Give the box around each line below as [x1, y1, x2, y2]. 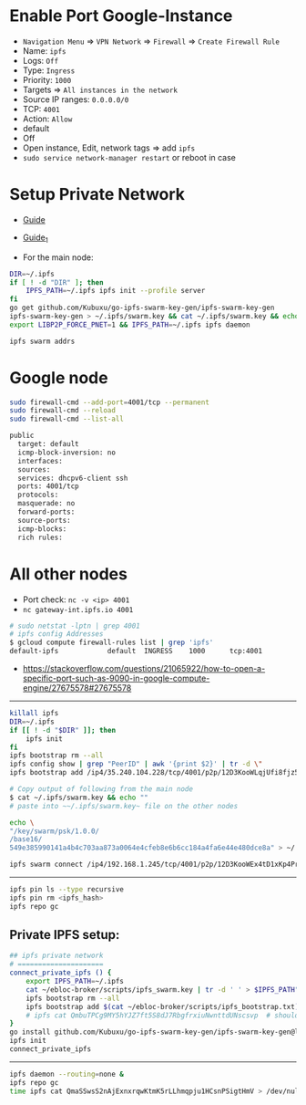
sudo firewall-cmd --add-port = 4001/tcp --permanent [9, 398, 209, 407]
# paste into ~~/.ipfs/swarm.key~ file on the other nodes [9, 801, 239, 810]
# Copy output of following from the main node [9, 785, 194, 794]
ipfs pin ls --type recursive [9, 885, 125, 894]
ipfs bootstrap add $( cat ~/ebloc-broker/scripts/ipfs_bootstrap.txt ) [25, 1002, 300, 1011]
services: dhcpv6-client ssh [17, 474, 128, 483]
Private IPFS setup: [9, 927, 120, 943]
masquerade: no [17, 499, 76, 508]
